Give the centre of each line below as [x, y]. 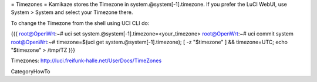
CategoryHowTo [31, 71]
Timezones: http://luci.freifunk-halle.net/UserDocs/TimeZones [86, 60]
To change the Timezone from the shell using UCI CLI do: [80, 23]
